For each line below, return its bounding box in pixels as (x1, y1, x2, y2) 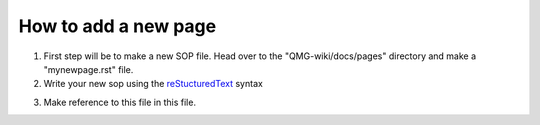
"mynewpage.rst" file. (43, 63, 134, 75)
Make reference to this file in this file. (43, 96, 197, 108)
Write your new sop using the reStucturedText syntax (43, 78, 264, 90)
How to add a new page (18, 15, 217, 37)
